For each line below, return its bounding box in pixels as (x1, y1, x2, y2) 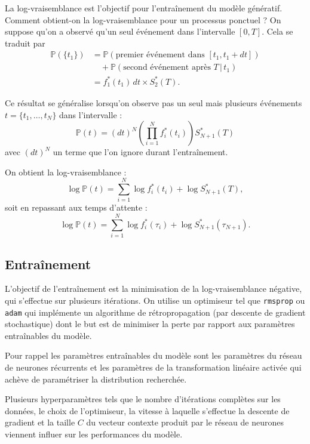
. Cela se (262, 25, 293, 38)
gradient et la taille (5, 416, 75, 428)
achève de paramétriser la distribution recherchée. (5, 372, 187, 385)
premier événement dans (115, 51, 205, 60)
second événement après (123, 63, 211, 72)
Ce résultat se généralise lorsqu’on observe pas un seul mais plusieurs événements (5, 96, 302, 109)
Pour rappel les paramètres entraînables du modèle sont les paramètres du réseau (5, 349, 302, 362)
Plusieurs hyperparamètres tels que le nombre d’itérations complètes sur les (5, 393, 281, 405)
